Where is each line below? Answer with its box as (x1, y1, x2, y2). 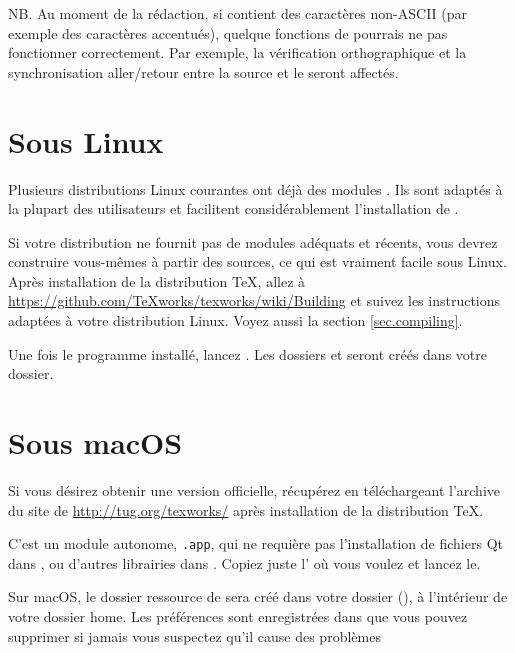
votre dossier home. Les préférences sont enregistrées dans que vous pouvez (8, 606, 468, 626)
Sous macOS (8, 422, 183, 463)
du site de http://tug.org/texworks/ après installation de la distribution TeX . (8, 499, 484, 520)
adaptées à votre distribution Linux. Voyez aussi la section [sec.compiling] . (8, 310, 463, 331)
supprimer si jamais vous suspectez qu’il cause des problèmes (8, 625, 381, 646)
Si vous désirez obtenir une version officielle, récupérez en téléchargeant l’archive (8, 479, 501, 500)
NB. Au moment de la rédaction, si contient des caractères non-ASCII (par (8, 3, 468, 23)
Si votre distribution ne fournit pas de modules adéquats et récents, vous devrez (8, 231, 498, 252)
